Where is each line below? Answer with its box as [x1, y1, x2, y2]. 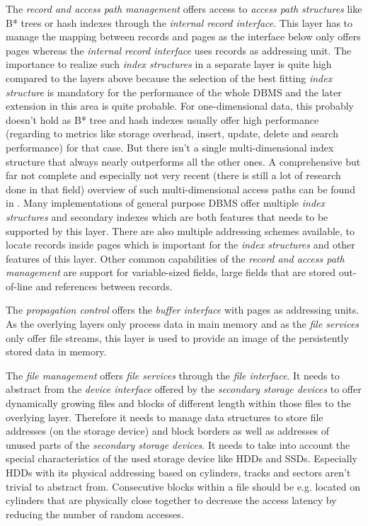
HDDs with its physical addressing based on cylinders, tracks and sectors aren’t [6, 465, 351, 479]
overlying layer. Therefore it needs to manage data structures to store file [6, 409, 323, 424]
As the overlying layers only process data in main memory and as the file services [6, 316, 360, 331]
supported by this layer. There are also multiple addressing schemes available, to [6, 223, 355, 238]
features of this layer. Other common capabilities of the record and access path [6, 251, 345, 265]
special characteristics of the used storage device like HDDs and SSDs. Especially [6, 451, 357, 466]
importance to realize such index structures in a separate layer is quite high [6, 57, 332, 72]
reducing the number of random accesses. [6, 506, 184, 521]
